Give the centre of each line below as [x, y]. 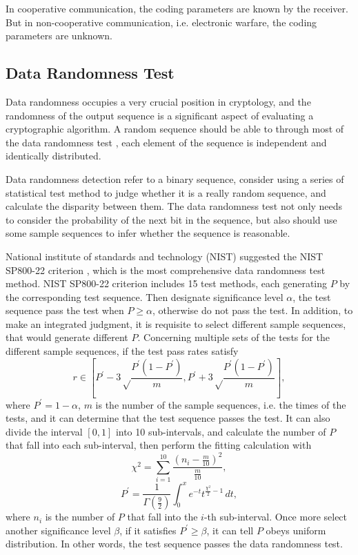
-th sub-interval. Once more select [276, 517]
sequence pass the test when [65, 310]
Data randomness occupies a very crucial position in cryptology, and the [158, 101]
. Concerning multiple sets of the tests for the [233, 337]
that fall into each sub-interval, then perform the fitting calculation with [159, 445]
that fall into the [162, 517]
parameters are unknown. [59, 36]
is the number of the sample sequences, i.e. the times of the [221, 404]
